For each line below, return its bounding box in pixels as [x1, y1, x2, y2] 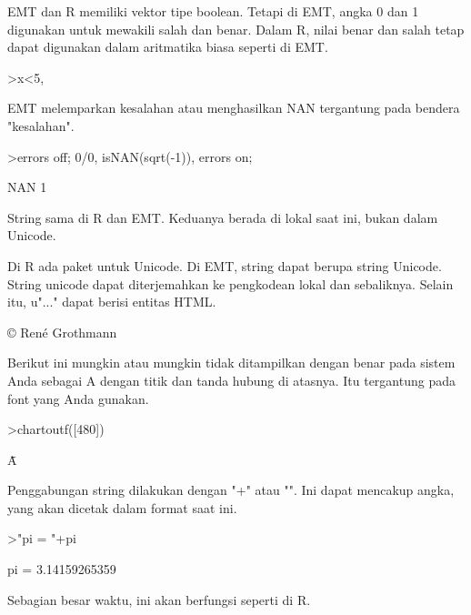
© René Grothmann [7, 322, 117, 341]
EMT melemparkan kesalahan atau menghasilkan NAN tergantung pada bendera [7, 98, 460, 117]
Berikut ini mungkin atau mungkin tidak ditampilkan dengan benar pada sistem [7, 353, 456, 372]
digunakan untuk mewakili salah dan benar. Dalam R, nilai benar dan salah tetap [7, 19, 465, 38]
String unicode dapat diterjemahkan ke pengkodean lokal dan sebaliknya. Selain [7, 274, 454, 293]
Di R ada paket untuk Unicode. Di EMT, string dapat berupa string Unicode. [7, 256, 442, 275]
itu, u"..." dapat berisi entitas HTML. [7, 292, 216, 311]
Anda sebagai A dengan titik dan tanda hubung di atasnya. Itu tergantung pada [7, 370, 456, 389]
